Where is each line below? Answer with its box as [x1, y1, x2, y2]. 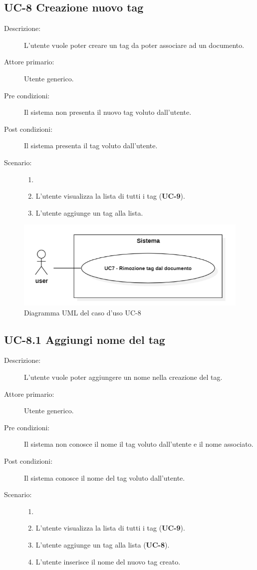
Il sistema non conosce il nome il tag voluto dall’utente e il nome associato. [24, 439, 254, 449]
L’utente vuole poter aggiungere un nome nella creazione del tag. [24, 372, 223, 382]
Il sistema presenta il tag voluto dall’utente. [24, 140, 158, 151]
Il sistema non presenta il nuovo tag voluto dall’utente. [24, 107, 192, 117]
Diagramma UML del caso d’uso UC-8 [24, 307, 141, 317]
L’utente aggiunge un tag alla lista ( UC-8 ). [35, 540, 170, 550]
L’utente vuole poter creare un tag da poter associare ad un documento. [24, 39, 245, 50]
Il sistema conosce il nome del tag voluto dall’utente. [24, 472, 185, 483]
